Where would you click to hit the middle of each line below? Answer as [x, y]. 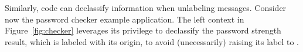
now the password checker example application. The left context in [125, 19]
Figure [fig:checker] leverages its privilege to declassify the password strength [143, 30]
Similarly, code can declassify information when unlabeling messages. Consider [146, 8]
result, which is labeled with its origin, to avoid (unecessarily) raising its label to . [152, 41]
